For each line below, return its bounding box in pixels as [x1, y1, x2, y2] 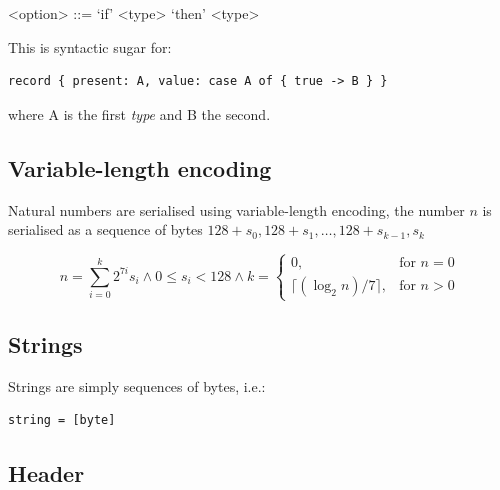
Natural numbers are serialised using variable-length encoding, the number [8, 199, 465, 220]
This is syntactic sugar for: [8, 36, 172, 57]
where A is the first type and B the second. [8, 103, 271, 124]
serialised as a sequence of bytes [8, 219, 203, 240]
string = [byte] [8, 413, 116, 428]
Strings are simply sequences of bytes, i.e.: [8, 375, 266, 396]
